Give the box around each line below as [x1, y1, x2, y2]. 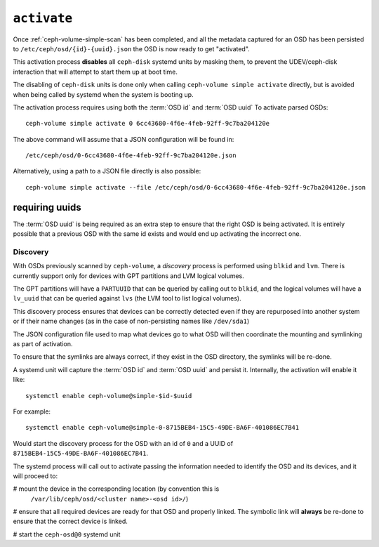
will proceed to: [13, 471, 58, 480]
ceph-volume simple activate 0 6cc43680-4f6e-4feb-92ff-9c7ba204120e [25, 119, 270, 128]
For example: [13, 407, 51, 416]
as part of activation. [13, 340, 73, 348]
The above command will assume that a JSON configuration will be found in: [13, 135, 234, 143]
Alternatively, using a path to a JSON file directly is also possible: [13, 167, 201, 176]
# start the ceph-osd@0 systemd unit [13, 530, 121, 539]
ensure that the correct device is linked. [13, 517, 128, 526]
